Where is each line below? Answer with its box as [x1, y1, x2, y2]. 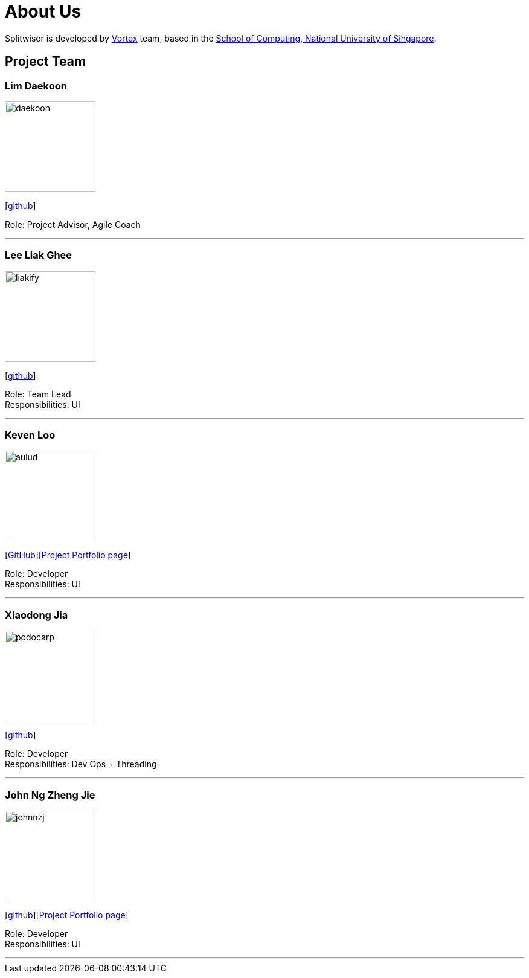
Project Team [5, 54, 86, 69]
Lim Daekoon [5, 79, 67, 92]
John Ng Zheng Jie [5, 788, 95, 801]
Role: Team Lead [5, 388, 71, 399]
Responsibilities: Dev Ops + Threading [5, 759, 157, 770]
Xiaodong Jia [5, 608, 68, 621]
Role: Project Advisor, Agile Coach [5, 219, 141, 230]
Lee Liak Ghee [5, 249, 72, 262]
